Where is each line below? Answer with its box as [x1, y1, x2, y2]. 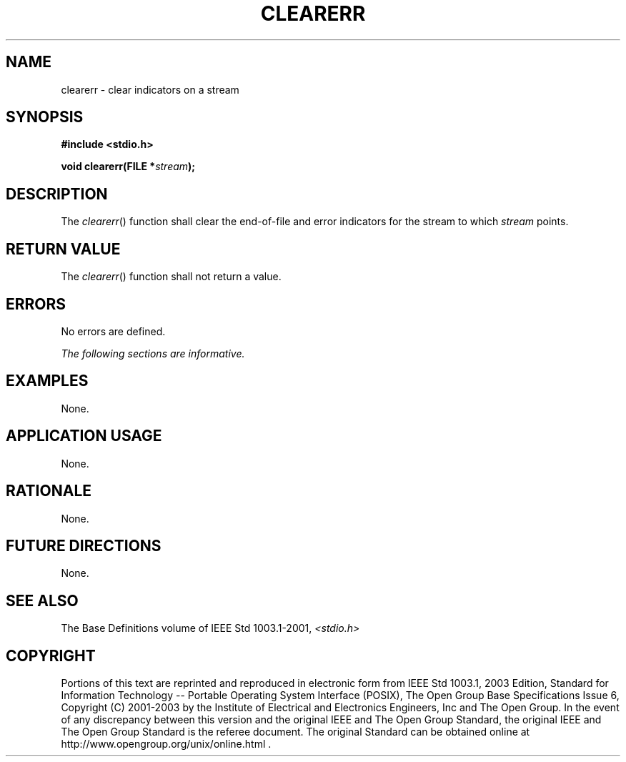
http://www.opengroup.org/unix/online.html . [61, 738, 272, 751]
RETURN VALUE [6, 239, 121, 258]
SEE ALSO [6, 591, 79, 610]
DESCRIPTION [6, 184, 108, 203]
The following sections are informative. [61, 347, 245, 360]
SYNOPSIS [6, 108, 84, 127]
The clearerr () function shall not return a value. [61, 270, 282, 283]
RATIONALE [6, 482, 92, 500]
